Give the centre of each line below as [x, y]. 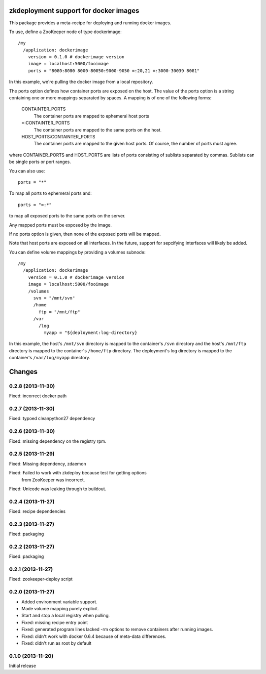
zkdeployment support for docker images [74, 11]
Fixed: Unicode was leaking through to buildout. [58, 489]
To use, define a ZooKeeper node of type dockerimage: [65, 32]
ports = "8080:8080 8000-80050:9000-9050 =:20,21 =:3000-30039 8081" [114, 71]
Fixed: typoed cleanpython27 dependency [52, 419]
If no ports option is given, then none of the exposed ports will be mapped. [85, 234]
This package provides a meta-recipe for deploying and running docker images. [90, 23]
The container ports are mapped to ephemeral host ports [92, 116]
